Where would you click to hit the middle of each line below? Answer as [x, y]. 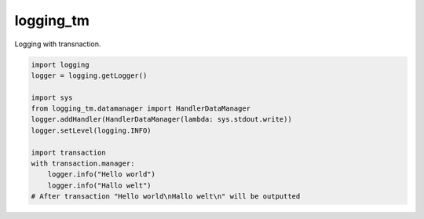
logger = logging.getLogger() [89, 75]
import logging [60, 64]
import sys [52, 97]
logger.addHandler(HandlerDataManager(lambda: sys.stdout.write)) [161, 119]
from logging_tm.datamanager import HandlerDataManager [141, 109]
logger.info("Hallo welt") [100, 185]
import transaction [68, 152]
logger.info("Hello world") [102, 174]
